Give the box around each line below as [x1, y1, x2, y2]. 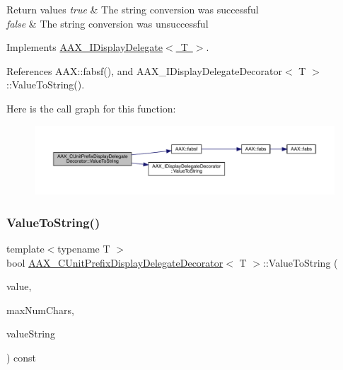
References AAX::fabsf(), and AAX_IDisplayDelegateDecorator [6, 63, 283, 78]
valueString [6, 326, 55, 341]
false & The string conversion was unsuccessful [6, 16, 209, 30]
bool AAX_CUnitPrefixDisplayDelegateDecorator [6, 255, 223, 270]
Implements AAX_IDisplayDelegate [6, 40, 163, 54]
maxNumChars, [6, 302, 74, 317]
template [6, 241, 45, 256]
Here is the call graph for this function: [6, 100, 176, 115]
